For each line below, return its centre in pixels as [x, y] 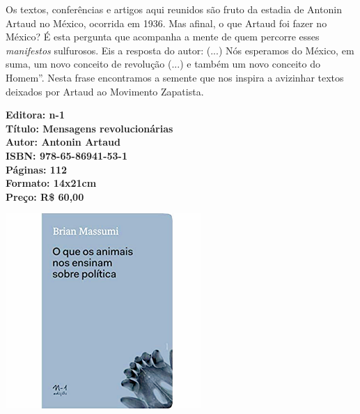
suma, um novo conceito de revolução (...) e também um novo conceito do [163, 64]
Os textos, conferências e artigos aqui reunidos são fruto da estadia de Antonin [174, 9]
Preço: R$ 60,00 [45, 196]
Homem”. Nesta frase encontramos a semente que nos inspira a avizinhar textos [175, 77]
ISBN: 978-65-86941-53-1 [67, 155]
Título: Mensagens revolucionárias [89, 128]
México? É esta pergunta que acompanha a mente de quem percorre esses [163, 37]
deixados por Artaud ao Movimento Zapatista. [105, 91]
